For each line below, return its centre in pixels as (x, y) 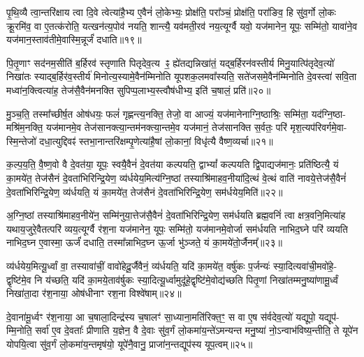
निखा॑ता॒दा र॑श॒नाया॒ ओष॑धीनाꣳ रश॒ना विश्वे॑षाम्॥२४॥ (94, 293)
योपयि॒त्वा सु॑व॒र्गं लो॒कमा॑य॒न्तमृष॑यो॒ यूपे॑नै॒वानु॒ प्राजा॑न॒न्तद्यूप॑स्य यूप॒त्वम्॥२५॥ (130, 343)
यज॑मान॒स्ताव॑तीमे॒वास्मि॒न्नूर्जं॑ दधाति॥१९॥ (74, 39)
